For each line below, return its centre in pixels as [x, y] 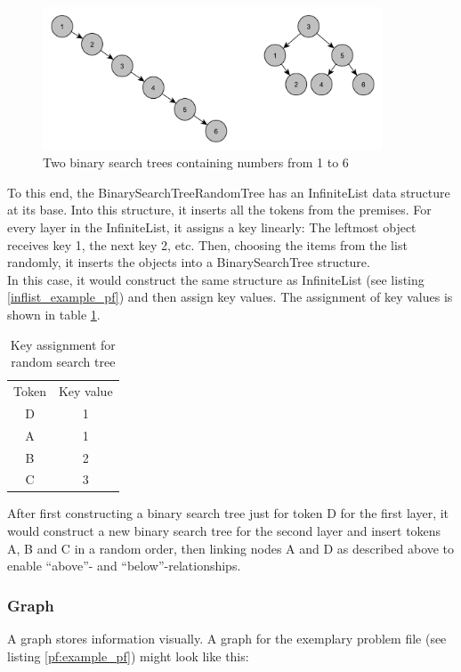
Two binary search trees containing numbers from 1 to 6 [196, 162]
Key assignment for [63, 344]
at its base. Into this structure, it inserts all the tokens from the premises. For [219, 210]
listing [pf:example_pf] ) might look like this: [128, 656]
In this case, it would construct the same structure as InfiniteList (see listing [216, 279]
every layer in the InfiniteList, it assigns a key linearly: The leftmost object [212, 227]
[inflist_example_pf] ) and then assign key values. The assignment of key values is [230, 297]
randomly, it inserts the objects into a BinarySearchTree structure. [189, 262]
